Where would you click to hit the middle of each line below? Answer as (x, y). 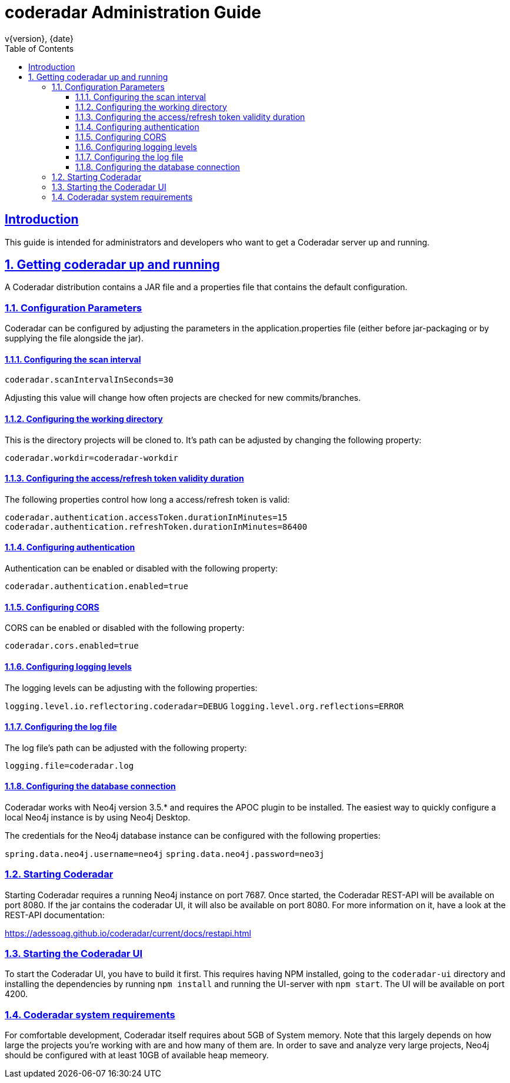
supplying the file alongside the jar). (74, 338)
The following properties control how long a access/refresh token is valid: (147, 499)
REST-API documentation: (55, 915)
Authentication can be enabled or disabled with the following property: (141, 569)
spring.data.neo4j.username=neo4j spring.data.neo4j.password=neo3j (165, 854)
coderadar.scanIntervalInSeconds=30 (89, 380)
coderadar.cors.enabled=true (72, 646)
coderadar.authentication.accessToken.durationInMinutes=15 (146, 517)
